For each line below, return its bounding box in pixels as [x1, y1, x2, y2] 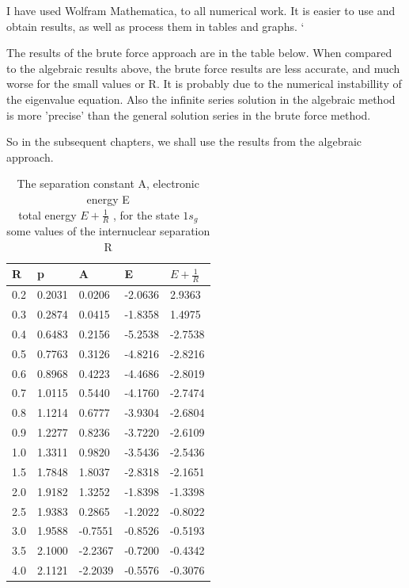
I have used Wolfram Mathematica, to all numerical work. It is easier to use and [6, 2, 396, 18]
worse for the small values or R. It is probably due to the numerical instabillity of [6, 75, 402, 92]
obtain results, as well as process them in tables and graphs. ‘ [6, 17, 305, 34]
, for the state [112, 206, 180, 223]
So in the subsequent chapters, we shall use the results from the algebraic [6, 133, 362, 150]
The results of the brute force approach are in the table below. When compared [6, 44, 392, 61]
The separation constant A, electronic [17, 175, 199, 192]
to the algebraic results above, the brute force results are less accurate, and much [6, 59, 400, 76]
